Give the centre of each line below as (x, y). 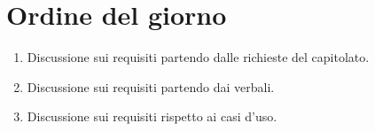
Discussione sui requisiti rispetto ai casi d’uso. (152, 116)
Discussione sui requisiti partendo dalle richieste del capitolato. (198, 57)
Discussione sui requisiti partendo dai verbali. (151, 86)
